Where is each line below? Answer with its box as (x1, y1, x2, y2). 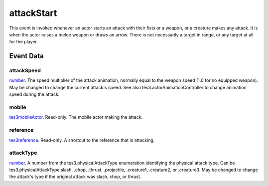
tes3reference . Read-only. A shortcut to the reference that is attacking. (9, 137, 155, 143)
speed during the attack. (9, 91, 60, 97)
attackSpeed (9, 67, 41, 74)
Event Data (9, 52, 44, 60)
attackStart (9, 7, 57, 18)
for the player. (9, 39, 38, 45)
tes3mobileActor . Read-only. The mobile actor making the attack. (9, 114, 143, 120)
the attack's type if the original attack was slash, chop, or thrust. (9, 174, 141, 180)
